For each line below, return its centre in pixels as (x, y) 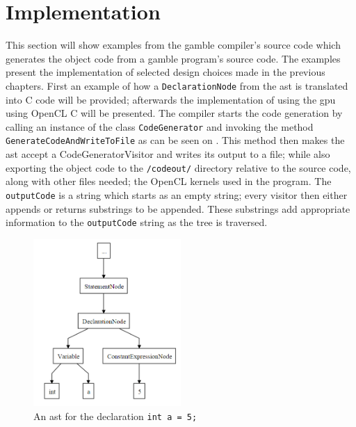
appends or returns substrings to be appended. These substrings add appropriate (178, 208)
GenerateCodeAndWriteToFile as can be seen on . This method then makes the (175, 140)
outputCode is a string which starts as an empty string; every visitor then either (177, 194)
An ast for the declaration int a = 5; (115, 416)
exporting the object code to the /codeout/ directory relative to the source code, (178, 167)
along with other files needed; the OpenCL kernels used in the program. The (169, 181)
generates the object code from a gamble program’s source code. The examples (173, 58)
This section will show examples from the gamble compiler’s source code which (173, 45)
